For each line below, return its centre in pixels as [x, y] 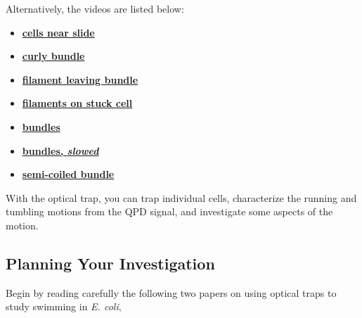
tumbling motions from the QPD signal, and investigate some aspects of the [169, 211]
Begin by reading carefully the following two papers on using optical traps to [171, 292]
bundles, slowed [60, 150]
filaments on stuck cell [77, 103]
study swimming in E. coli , [64, 306]
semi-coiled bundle [68, 174]
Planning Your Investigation [110, 263]
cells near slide [58, 32]
